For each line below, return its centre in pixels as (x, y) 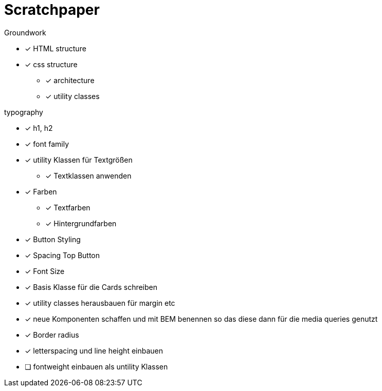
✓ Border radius (52, 335)
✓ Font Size (45, 271)
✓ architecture (70, 80)
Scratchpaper (52, 10)
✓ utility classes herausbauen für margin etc (100, 303)
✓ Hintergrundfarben (81, 223)
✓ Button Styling (53, 239)
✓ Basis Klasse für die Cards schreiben (91, 287)
